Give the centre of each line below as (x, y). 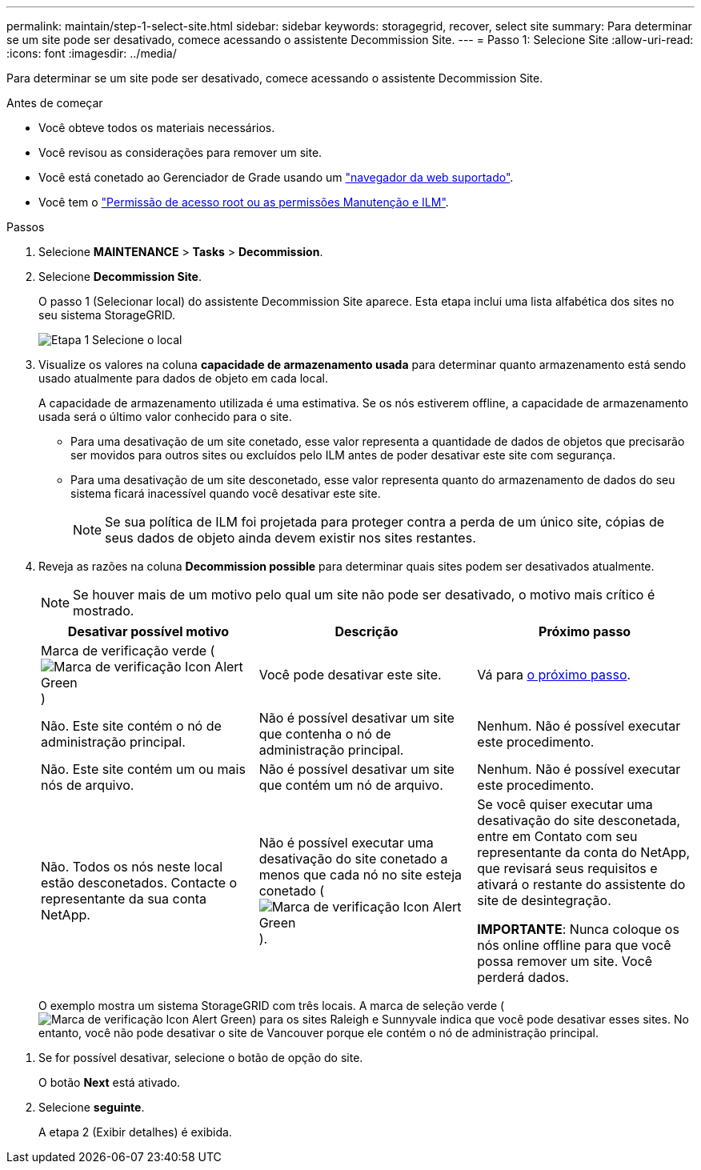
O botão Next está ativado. (110, 1082)
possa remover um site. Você (565, 961)
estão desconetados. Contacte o (139, 883)
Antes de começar (55, 103)
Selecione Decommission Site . (120, 276)
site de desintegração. (544, 900)
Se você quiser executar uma (565, 804)
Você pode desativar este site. (350, 675)
